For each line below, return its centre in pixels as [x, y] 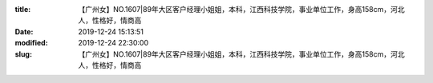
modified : [31, 43]
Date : [24, 31]
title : [23, 9]
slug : [23, 54]
